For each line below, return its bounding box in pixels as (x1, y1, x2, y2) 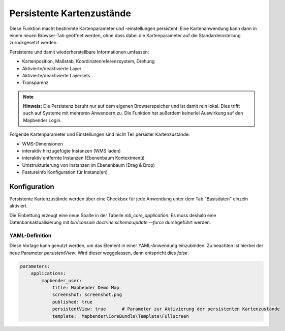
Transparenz (22, 79, 49, 86)
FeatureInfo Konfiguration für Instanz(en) (22, 169, 108, 175)
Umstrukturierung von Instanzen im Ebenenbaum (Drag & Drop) (22, 162, 155, 168)
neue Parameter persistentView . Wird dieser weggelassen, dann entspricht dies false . (9, 250, 189, 256)
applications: (30, 270, 66, 277)
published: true (52, 299, 93, 305)
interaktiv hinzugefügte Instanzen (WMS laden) (22, 148, 121, 154)
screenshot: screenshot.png (52, 292, 122, 297)
